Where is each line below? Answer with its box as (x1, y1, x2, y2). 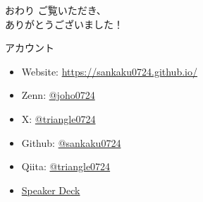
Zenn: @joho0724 (21, 88, 95, 102)
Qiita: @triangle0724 (21, 159, 111, 174)
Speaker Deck (21, 182, 80, 197)
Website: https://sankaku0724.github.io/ (21, 64, 197, 78)
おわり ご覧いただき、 (5, 3, 106, 17)
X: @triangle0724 (21, 111, 96, 126)
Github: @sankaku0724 (21, 135, 121, 150)
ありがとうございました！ (5, 16, 123, 31)
